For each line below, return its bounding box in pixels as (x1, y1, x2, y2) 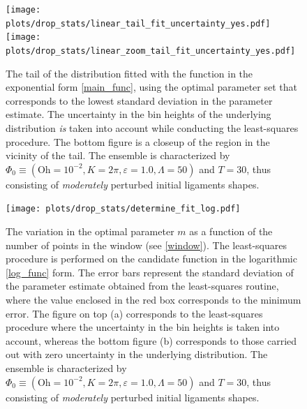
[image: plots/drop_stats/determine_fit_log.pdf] (6, 204, 241, 214)
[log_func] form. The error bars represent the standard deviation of (6, 265, 294, 279)
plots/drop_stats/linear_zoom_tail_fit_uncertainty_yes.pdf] (6, 45, 296, 56)
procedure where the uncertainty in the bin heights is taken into (6, 320, 280, 334)
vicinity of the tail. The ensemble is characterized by (6, 148, 230, 163)
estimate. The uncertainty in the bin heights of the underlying (6, 107, 271, 121)
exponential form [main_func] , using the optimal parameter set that (6, 80, 297, 94)
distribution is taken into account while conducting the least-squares (6, 121, 299, 135)
